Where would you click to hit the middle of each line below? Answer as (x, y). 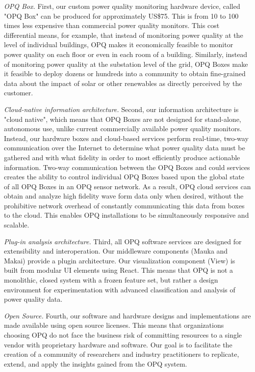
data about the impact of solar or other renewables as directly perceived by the (123, 83)
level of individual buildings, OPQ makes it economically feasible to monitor (119, 44)
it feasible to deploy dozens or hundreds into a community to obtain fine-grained (125, 73)
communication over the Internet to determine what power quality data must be (125, 148)
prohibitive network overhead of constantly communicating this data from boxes (124, 205)
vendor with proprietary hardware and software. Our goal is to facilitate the (118, 344)
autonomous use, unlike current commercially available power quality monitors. (123, 129)
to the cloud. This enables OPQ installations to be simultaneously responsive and (127, 215)
